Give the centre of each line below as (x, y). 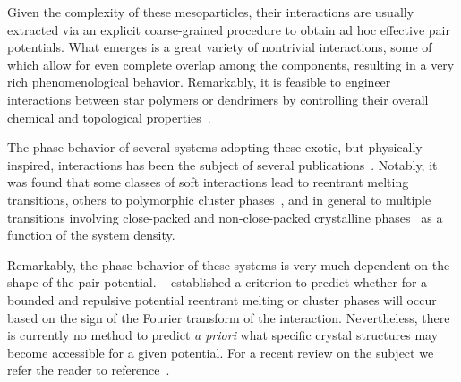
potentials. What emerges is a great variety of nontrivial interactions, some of (220, 47)
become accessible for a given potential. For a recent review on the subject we (221, 352)
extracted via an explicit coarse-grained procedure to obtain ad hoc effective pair (229, 29)
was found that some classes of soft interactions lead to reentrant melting (208, 182)
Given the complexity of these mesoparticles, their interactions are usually (211, 12)
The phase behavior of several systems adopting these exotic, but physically (215, 147)
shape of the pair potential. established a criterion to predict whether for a (218, 282)
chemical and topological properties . (109, 117)
